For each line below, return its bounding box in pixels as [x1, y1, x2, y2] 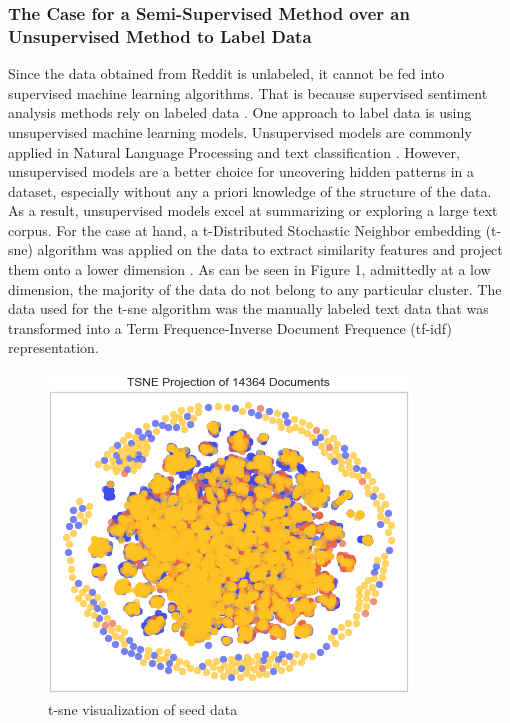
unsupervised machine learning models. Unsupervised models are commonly [8, 121, 472, 142]
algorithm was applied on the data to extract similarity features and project [37, 239, 503, 260]
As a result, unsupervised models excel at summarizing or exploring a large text [8, 200, 498, 221]
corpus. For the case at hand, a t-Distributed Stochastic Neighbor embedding [8, 219, 481, 240]
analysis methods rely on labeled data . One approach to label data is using [8, 102, 472, 123]
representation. [8, 337, 99, 358]
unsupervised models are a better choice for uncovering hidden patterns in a [8, 161, 475, 182]
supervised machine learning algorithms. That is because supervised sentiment [8, 82, 488, 103]
